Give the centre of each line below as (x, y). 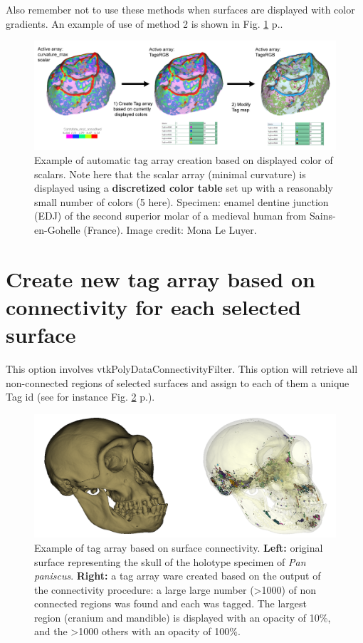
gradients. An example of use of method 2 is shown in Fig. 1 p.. (144, 23)
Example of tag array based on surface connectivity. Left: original (179, 547)
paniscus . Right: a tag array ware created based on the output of (178, 576)
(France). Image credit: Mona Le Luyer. (170, 229)
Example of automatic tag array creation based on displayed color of (184, 159)
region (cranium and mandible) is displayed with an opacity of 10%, (183, 617)
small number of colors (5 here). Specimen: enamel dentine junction (181, 201)
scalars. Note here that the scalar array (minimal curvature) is (170, 174)
